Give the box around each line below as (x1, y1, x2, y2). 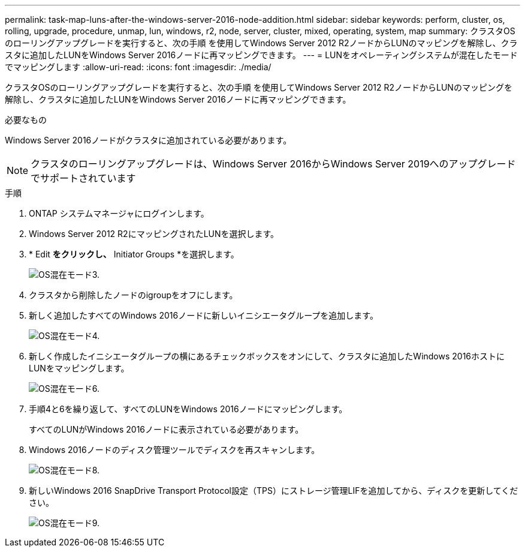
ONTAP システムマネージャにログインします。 (29, 208, 209, 218)
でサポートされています (31, 172, 136, 184)
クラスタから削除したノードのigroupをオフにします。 (29, 290, 238, 300)
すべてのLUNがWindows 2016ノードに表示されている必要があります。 (29, 424, 304, 434)
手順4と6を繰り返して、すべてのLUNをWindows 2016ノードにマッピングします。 (29, 404, 348, 414)
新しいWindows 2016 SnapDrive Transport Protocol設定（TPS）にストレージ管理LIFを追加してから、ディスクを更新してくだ (29, 485, 518, 496)
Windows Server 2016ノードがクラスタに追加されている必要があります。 (5, 135, 292, 145)
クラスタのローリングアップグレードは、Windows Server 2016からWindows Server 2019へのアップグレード (31, 158, 516, 170)
